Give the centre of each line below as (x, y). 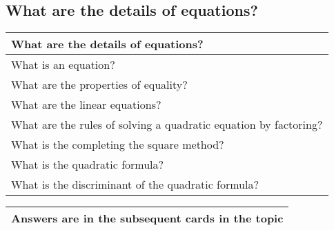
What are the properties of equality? (99, 85)
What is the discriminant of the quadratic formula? (135, 185)
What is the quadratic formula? (88, 165)
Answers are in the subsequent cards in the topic (147, 218)
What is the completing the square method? (118, 145)
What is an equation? (63, 65)
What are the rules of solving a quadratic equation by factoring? (167, 125)
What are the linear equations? (86, 105)
